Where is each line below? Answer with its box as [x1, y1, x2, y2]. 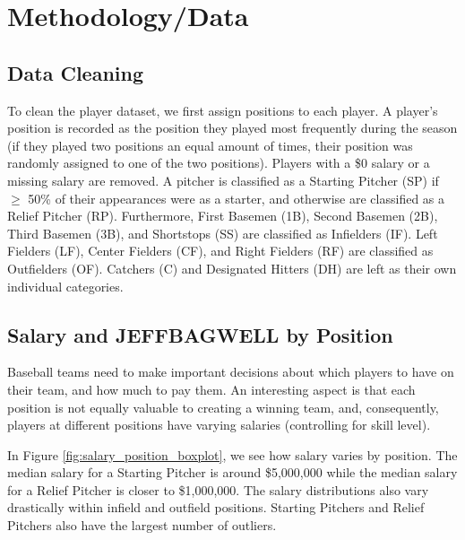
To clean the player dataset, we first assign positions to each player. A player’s [7, 100, 438, 119]
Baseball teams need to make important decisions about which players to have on [7, 362, 454, 381]
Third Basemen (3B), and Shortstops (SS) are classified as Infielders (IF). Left [7, 223, 438, 242]
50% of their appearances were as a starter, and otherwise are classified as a [28, 188, 445, 207]
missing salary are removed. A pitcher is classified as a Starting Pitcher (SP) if [7, 170, 439, 189]
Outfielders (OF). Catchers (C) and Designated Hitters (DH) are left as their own [7, 258, 457, 277]
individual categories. [7, 276, 124, 295]
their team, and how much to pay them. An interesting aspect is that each [7, 379, 416, 398]
